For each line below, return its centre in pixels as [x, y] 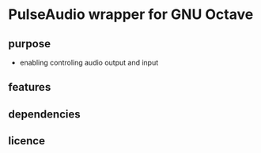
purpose [30, 44]
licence [27, 141]
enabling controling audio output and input [89, 62]
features [30, 87]
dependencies [44, 114]
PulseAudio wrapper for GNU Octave [131, 15]
